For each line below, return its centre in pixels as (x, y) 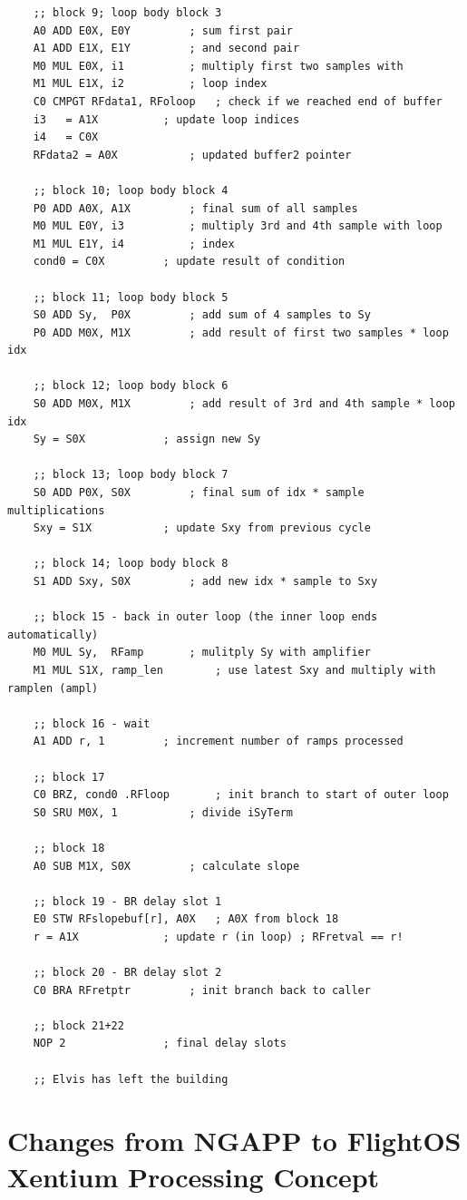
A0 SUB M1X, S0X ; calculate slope (166, 866)
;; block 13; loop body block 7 (131, 475)
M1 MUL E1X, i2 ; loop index (150, 84)
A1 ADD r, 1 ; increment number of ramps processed (218, 741)
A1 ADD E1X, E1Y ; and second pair (166, 49)
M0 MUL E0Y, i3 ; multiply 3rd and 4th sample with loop (238, 226)
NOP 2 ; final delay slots (160, 1044)
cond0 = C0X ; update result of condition (189, 262)
